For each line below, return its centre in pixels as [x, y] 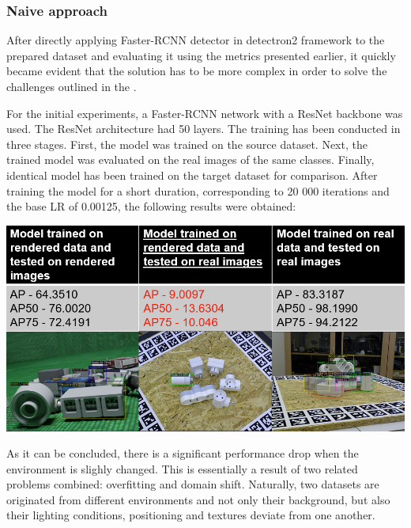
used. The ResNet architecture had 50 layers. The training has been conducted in [204, 129]
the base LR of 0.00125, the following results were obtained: [151, 206]
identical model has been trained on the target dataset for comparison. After [192, 175]
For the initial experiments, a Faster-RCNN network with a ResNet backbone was [205, 113]
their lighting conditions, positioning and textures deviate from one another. [191, 515]
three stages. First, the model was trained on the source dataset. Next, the [187, 144]
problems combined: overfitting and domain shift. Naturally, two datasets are [193, 484]
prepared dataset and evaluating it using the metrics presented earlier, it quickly [201, 55]
